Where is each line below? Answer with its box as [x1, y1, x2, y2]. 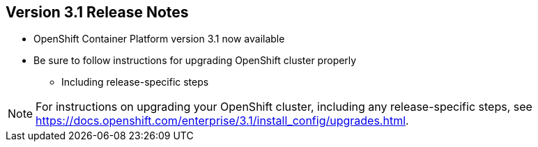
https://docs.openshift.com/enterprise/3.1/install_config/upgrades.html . [36, 114, 409, 128]
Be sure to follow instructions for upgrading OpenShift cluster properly [33, 54, 357, 67]
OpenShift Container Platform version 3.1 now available [33, 33, 285, 45]
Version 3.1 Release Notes [6, 3, 189, 21]
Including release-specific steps [61, 76, 209, 88]
